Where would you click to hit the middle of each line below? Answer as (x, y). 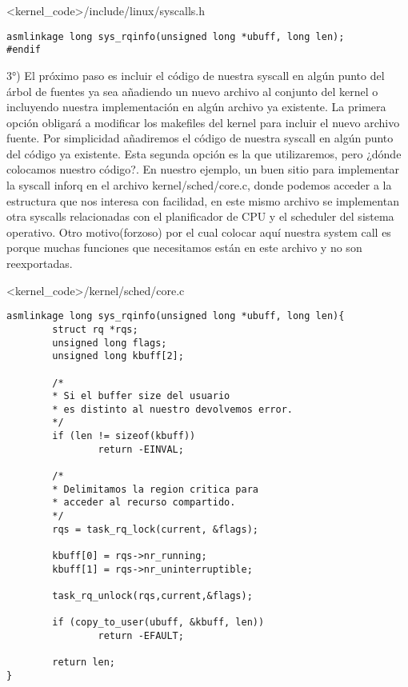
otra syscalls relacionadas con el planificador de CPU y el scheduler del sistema (200, 216)
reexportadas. (40, 264)
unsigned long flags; (110, 343)
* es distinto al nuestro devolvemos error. (172, 409)
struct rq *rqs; (95, 329)
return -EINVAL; (141, 449)
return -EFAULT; (141, 635)
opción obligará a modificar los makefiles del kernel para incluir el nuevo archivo (203, 122)
